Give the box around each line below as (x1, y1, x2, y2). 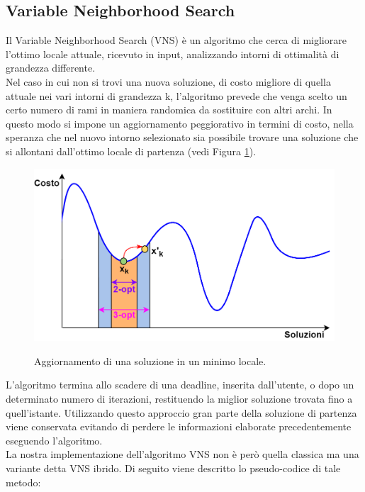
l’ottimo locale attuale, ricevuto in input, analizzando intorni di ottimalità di (6, 46, 339, 61)
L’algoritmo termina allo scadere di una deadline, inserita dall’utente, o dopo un (6, 377, 354, 392)
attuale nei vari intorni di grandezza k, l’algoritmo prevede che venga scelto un (6, 88, 347, 103)
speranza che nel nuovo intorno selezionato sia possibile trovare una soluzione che (6, 130, 359, 145)
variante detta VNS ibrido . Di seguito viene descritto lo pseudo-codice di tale (6, 460, 341, 475)
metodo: (6, 474, 41, 489)
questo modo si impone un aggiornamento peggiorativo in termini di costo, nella (6, 116, 354, 130)
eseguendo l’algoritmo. (6, 432, 103, 447)
